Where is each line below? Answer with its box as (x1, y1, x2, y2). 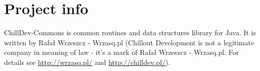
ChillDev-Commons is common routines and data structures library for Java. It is (4, 27, 256, 38)
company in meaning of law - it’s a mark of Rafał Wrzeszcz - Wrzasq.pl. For (4, 47, 239, 57)
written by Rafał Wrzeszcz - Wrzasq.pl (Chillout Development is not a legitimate (4, 37, 254, 47)
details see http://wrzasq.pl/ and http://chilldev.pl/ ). (4, 56, 170, 67)
